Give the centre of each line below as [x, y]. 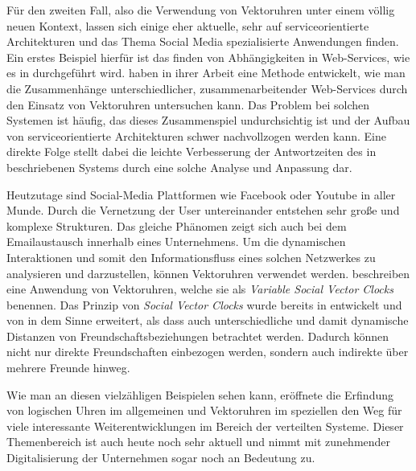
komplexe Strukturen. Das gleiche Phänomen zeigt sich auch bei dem [177, 225]
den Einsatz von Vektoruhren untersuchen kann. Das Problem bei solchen [188, 104]
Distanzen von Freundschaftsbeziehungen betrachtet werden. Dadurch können [198, 336]
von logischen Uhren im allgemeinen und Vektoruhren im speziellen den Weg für [204, 410]
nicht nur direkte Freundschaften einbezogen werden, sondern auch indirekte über [208, 352]
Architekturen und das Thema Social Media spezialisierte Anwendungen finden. [203, 41]
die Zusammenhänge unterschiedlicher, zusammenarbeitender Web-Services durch [207, 88]
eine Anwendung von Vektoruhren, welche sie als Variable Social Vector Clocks [200, 289]
